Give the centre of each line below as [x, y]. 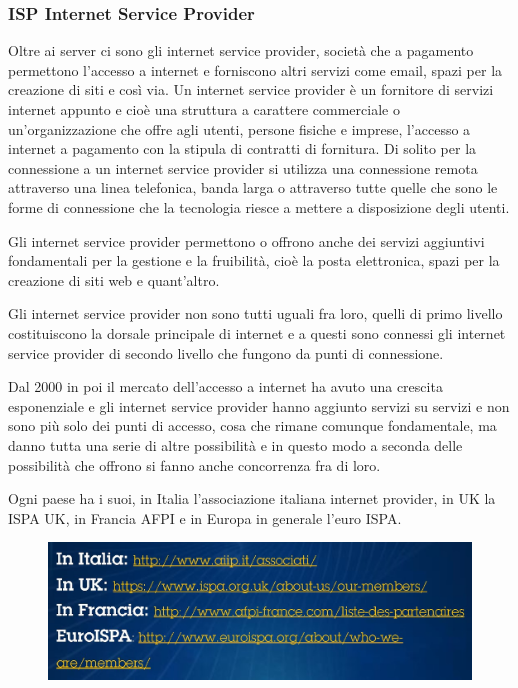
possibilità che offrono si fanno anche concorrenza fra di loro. [194, 464]
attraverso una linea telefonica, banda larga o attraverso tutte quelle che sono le [253, 187]
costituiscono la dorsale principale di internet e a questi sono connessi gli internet [257, 332]
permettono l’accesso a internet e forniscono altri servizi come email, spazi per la [255, 69]
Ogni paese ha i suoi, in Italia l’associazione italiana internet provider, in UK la [252, 498]
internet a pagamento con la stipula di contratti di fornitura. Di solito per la [242, 148]
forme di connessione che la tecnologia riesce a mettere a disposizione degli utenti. [259, 206]
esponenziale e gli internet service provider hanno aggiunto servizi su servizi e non [259, 405]
